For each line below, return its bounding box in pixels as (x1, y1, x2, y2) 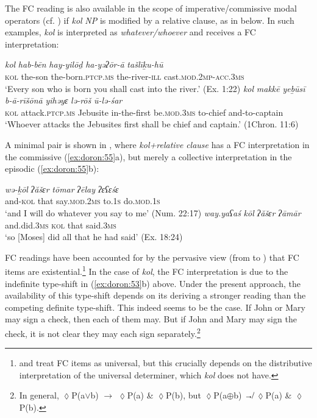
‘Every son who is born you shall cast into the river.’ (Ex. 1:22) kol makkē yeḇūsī (5, 82, 305, 94)
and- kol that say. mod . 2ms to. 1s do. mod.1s (5, 194, 160, 207)
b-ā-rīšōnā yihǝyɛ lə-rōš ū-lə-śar (5, 94, 123, 107)
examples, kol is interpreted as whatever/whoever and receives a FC (5, 26, 256, 38)
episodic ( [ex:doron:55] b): (5, 162, 99, 175)
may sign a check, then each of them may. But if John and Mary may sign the (5, 313, 297, 325)
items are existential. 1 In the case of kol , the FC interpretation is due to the (5, 263, 288, 277)
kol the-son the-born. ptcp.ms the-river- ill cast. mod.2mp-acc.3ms (5, 69, 244, 82)
